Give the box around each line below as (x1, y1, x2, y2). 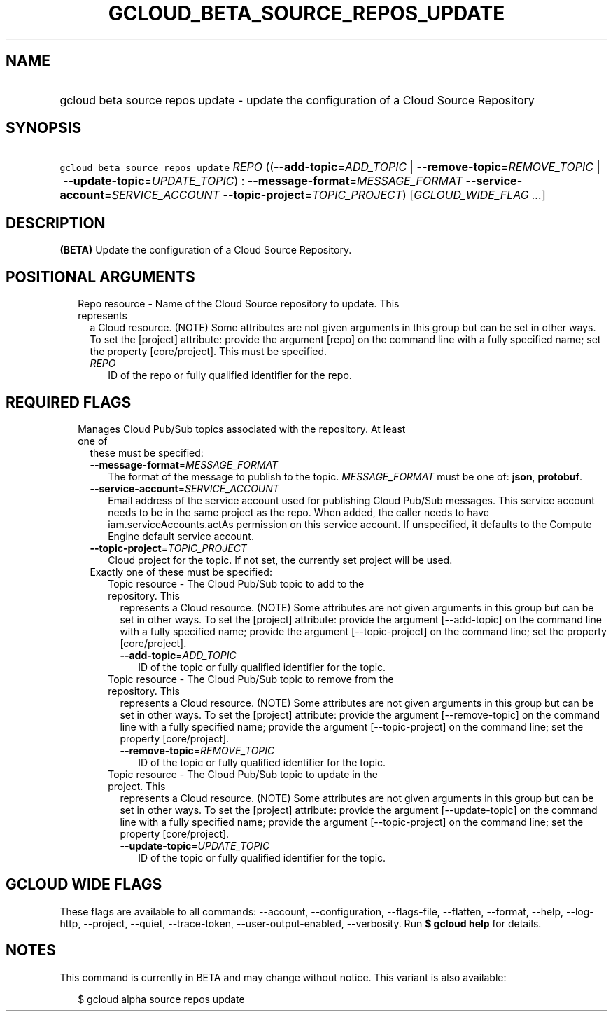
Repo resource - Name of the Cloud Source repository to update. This (78, 298, 400, 310)
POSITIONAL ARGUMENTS (6, 268, 195, 286)
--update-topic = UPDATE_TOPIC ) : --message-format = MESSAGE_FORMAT (62, 174, 463, 188)
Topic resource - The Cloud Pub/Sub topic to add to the (108, 577, 365, 590)
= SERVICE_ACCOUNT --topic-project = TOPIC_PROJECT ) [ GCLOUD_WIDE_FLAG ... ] (104, 188, 546, 202)
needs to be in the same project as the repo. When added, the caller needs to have (108, 506, 489, 518)
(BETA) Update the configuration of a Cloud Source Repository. (59, 244, 352, 256)
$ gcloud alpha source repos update (78, 992, 245, 1005)
